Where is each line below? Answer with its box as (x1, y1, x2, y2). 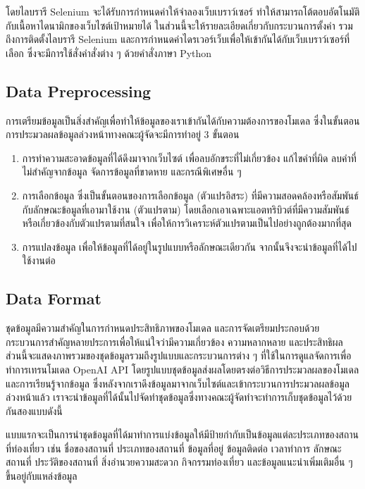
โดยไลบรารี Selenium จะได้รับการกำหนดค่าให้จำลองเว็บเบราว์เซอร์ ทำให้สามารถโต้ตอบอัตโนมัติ (6, 4, 360, 18)
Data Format (6, 287, 101, 309)
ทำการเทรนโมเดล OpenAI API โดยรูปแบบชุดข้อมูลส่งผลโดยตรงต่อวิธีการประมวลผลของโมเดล (6, 361, 359, 376)
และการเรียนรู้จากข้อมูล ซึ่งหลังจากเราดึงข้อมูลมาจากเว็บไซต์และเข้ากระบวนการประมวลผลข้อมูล (6, 376, 349, 390)
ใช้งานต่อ (22, 253, 56, 268)
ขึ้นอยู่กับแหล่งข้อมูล (6, 469, 78, 483)
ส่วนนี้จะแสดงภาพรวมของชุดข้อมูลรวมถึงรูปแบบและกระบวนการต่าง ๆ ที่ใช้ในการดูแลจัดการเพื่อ (6, 348, 352, 363)
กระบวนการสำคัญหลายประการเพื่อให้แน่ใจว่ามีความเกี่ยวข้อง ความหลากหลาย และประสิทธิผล (6, 334, 343, 349)
